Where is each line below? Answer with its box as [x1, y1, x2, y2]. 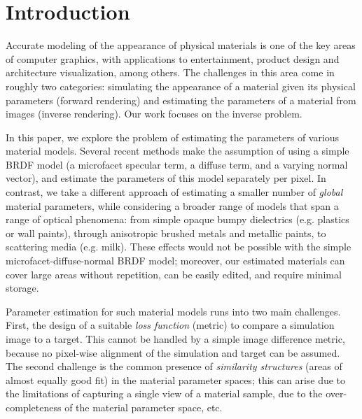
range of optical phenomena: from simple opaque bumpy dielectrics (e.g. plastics [6, 212, 349, 227]
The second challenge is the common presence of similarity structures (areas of [6, 359, 342, 374]
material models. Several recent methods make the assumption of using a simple [6, 143, 349, 158]
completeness [6, 399, 62, 414]
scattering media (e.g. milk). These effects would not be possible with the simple [6, 239, 351, 254]
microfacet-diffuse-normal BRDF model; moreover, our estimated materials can [6, 253, 345, 268]
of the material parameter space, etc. [64, 399, 223, 414]
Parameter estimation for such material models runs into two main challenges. [6, 304, 341, 318]
